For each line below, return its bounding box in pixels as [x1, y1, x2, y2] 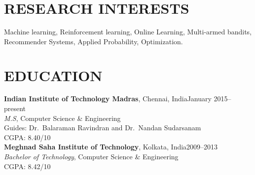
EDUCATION [4, 65, 103, 85]
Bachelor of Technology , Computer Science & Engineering [4, 151, 179, 161]
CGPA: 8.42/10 [4, 161, 51, 171]
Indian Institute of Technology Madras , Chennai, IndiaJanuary [4, 93, 212, 104]
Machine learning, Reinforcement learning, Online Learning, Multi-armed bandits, [4, 27, 252, 37]
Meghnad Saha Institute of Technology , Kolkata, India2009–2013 [4, 142, 218, 152]
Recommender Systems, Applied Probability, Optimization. [4, 36, 183, 46]
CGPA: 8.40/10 [4, 132, 51, 142]
